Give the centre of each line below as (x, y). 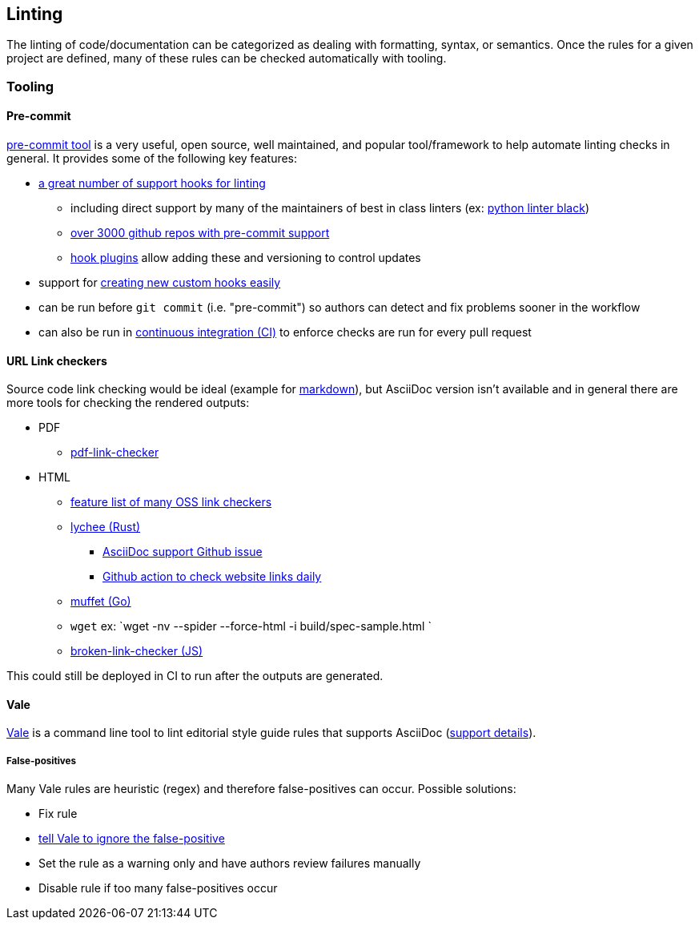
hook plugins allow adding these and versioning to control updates (246, 258)
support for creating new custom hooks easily (160, 283)
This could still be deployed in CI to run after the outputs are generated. (195, 676)
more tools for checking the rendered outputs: (128, 403)
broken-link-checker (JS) (137, 651)
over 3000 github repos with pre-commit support (200, 233)
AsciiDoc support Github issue (183, 552)
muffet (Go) (101, 602)
